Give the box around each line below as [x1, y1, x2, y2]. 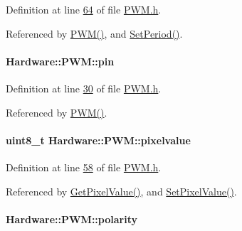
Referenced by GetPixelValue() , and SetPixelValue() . [6, 183, 237, 198]
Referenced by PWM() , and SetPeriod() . [6, 26, 183, 41]
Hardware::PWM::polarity [6, 211, 137, 226]
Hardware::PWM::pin [6, 53, 115, 68]
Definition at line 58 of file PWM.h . [6, 159, 162, 174]
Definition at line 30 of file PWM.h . [6, 80, 162, 95]
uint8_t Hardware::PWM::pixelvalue [6, 132, 191, 147]
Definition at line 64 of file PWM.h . [6, 2, 162, 16]
